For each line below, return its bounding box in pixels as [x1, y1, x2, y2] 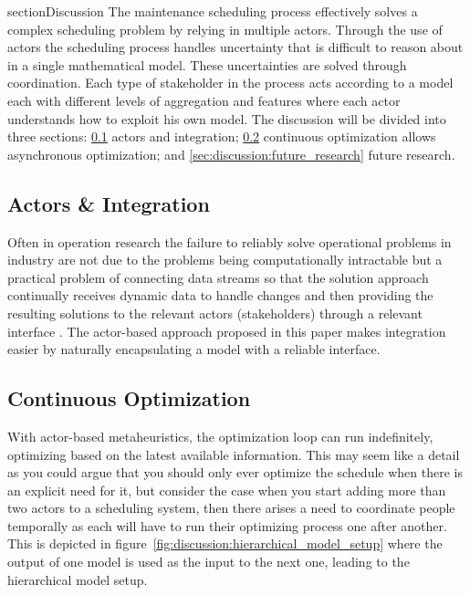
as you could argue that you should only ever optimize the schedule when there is [7, 463, 463, 482]
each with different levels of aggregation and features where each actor [7, 90, 401, 110]
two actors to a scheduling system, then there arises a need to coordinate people [7, 498, 455, 517]
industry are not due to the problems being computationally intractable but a [7, 250, 443, 269]
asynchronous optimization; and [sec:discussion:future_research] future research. [7, 144, 455, 163]
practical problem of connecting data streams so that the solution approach [7, 267, 429, 287]
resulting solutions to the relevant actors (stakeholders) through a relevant [7, 303, 423, 322]
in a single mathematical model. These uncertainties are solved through [7, 55, 407, 74]
